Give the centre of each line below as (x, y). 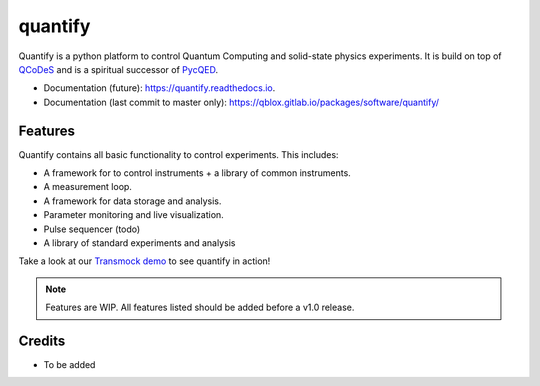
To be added (69, 365)
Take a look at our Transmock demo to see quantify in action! (144, 261)
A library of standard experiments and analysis (139, 242)
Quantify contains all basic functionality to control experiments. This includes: (178, 154)
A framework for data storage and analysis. (132, 201)
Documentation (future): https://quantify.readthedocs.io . (159, 88)
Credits (42, 340)
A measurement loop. (87, 187)
